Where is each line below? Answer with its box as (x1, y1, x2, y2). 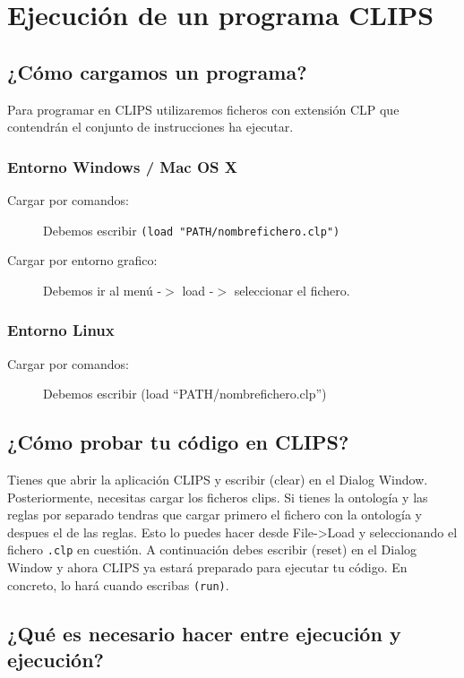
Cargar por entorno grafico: (7, 251, 158, 270)
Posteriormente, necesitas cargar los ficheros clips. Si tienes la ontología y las (7, 487, 428, 506)
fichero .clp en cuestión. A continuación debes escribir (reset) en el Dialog (7, 540, 417, 559)
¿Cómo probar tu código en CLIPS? (7, 428, 349, 456)
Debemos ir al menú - (43, 280, 162, 299)
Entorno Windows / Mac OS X (7, 155, 238, 177)
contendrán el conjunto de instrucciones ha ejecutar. (7, 117, 294, 136)
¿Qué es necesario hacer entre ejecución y (7, 619, 401, 647)
